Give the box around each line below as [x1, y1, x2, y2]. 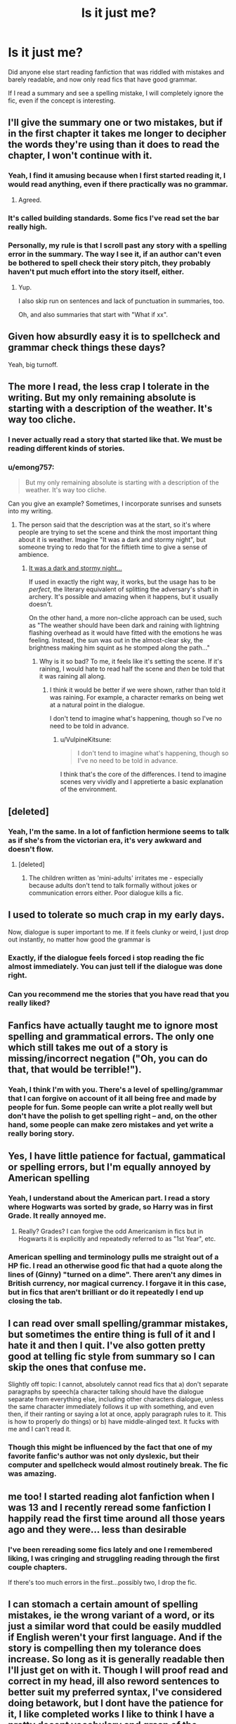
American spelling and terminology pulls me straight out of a [8, 1252, 219, 1261]
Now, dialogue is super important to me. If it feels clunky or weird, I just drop [8, 927, 229, 936]
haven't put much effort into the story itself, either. [8, 267, 185, 277]
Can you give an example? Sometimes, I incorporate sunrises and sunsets [8, 499, 222, 508]
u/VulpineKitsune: [60, 735, 112, 744]
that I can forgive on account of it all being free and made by [8, 1093, 217, 1103]
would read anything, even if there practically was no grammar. [8, 179, 228, 189]
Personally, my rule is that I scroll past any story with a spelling [8, 240, 228, 250]
